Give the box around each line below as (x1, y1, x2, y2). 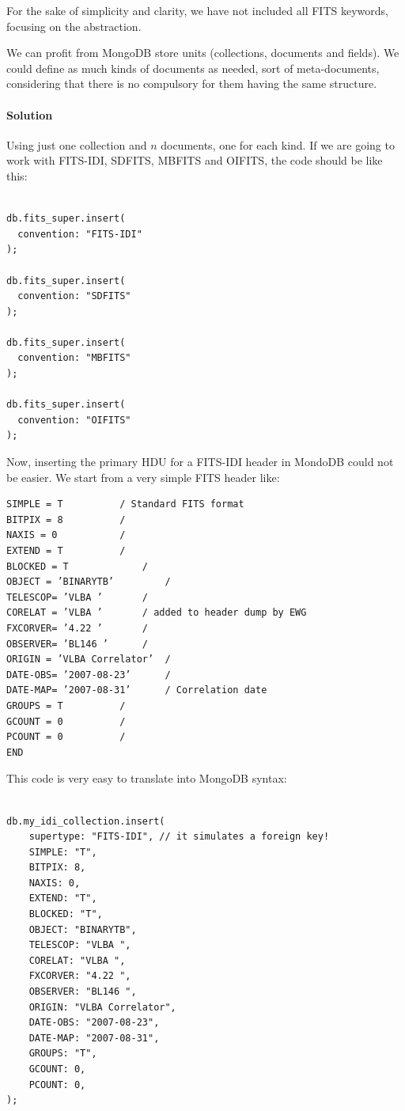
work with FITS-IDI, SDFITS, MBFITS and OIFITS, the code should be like (6, 152, 383, 169)
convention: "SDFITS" (17, 290, 131, 302)
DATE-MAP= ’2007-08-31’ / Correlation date (6, 684, 267, 696)
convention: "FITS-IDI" (17, 228, 142, 240)
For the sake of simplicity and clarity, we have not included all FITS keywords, (6, 2, 388, 18)
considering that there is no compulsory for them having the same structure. (6, 75, 377, 92)
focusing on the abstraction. (6, 17, 142, 34)
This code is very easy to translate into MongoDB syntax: (6, 770, 287, 787)
